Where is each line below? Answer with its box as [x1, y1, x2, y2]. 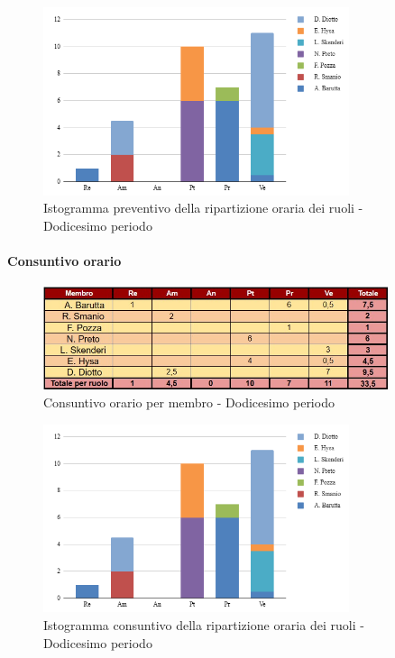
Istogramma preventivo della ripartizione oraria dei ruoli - [43, 198, 363, 217]
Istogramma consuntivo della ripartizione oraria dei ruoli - [43, 615, 364, 634]
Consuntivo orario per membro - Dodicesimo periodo [43, 393, 335, 412]
